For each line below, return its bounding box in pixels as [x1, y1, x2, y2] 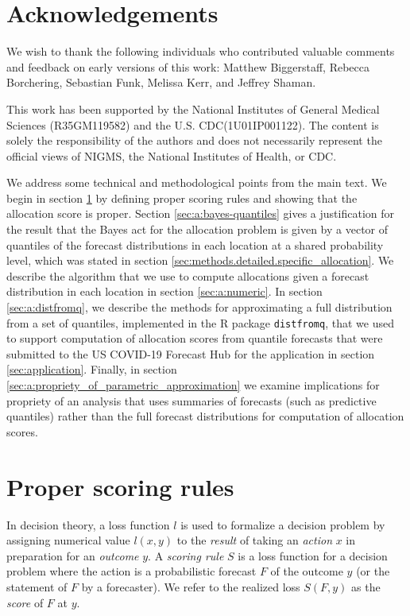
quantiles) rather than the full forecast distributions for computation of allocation [6, 408, 404, 424]
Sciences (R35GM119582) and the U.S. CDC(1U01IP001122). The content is [6, 116, 379, 133]
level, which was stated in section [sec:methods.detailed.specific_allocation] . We [6, 252, 394, 269]
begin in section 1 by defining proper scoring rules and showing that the [6, 189, 358, 206]
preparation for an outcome [6, 547, 139, 564]
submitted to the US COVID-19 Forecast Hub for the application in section [6, 345, 375, 362]
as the [351, 578, 381, 595]
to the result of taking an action [176, 532, 333, 548]
